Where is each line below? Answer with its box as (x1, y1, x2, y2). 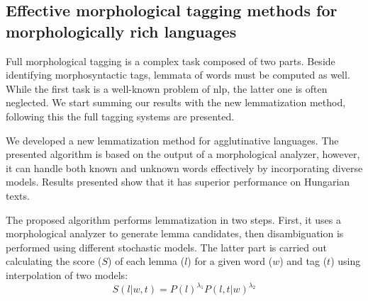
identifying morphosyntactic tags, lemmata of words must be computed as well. (6, 67, 350, 82)
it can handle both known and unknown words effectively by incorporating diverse (6, 160, 363, 175)
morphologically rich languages (6, 20, 237, 42)
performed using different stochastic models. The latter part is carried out (6, 239, 327, 254)
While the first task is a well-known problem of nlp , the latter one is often (6, 81, 328, 96)
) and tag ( (279, 254, 328, 268)
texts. (6, 188, 30, 203)
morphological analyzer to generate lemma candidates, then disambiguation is (6, 226, 344, 241)
